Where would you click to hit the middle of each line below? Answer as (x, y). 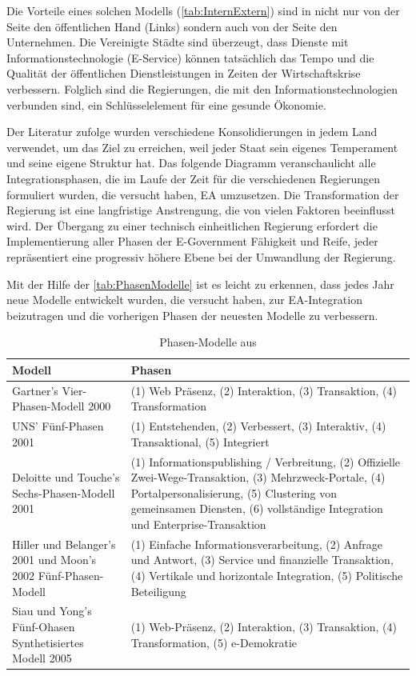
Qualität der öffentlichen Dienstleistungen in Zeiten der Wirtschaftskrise (184, 73)
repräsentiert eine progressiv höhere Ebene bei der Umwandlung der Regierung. (201, 256)
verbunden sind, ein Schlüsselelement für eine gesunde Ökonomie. (166, 104)
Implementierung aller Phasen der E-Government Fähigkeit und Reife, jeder (192, 241)
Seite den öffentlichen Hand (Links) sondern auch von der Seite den (172, 26)
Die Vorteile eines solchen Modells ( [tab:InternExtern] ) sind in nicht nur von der (203, 10)
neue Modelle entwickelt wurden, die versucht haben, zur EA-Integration (184, 300)
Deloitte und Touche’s (66, 477)
